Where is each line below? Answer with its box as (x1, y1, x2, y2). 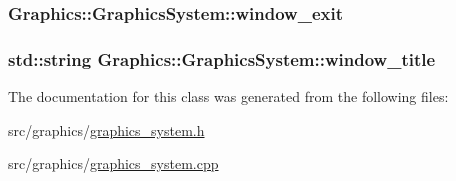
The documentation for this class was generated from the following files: (8, 86, 449, 107)
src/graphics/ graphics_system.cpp (8, 153, 219, 174)
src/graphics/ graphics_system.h (8, 119, 205, 140)
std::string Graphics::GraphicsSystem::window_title (8, 46, 436, 71)
